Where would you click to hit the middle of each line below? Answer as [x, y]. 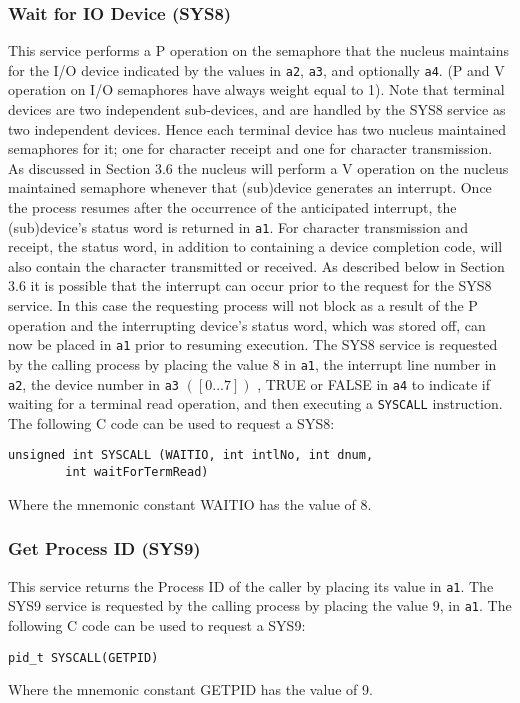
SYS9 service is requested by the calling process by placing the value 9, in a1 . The [260, 605]
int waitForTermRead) [137, 472]
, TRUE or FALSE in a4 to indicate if [373, 383]
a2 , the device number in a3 [94, 383]
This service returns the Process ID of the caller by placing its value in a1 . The [251, 585]
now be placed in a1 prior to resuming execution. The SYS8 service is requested [253, 344]
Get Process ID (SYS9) [104, 548]
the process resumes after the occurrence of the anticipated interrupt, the [232, 207]
